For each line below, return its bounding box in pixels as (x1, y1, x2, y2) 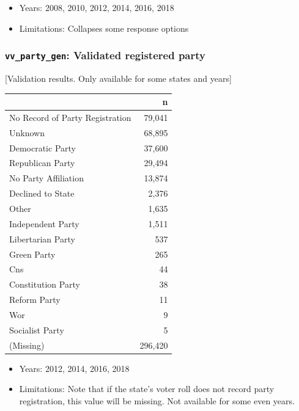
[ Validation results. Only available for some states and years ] (5, 71, 232, 84)
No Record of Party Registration (9, 111, 131, 123)
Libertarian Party (9, 232, 75, 245)
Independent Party (9, 217, 79, 230)
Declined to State (9, 187, 75, 200)
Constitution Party (9, 278, 80, 291)
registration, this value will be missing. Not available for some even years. (19, 394, 295, 407)
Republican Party (9, 156, 75, 169)
